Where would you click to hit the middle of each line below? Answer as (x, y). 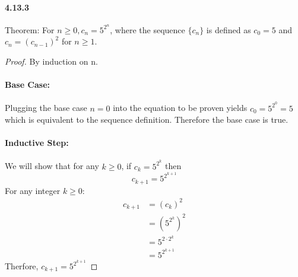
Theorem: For (30, 29)
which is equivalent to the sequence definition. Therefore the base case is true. (147, 120)
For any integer (33, 190)
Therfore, (22, 266)
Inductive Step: (37, 143)
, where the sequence (148, 29)
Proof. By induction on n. (51, 61)
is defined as (229, 29)
